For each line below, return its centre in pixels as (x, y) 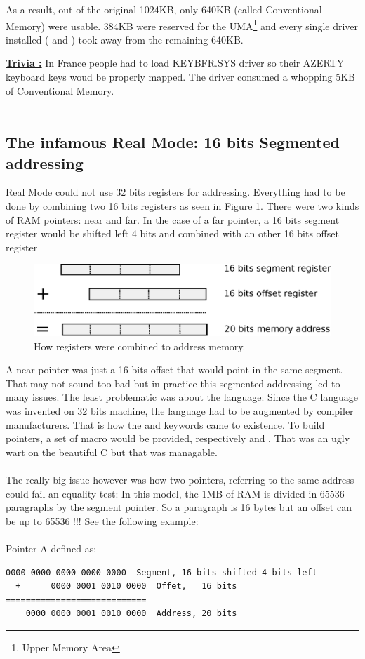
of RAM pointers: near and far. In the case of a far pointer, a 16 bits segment (173, 219)
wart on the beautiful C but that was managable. (112, 452)
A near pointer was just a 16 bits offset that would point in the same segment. (174, 370)
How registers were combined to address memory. (140, 346)
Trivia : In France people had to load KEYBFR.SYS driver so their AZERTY (175, 63)
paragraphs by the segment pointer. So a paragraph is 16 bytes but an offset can (179, 507)
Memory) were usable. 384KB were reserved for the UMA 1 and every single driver (182, 25)
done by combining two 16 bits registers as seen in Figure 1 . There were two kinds (182, 206)
